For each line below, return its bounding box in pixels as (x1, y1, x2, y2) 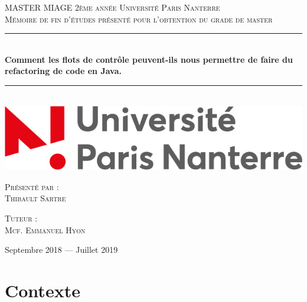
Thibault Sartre (5, 192, 66, 204)
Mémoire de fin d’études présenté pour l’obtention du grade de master (5, 12, 273, 25)
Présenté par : (5, 180, 59, 192)
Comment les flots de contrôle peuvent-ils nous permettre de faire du (5, 53, 293, 65)
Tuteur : (5, 211, 38, 224)
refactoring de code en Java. (5, 65, 122, 77)
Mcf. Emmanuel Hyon (5, 223, 86, 236)
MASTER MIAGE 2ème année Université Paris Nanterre (5, 1, 220, 13)
